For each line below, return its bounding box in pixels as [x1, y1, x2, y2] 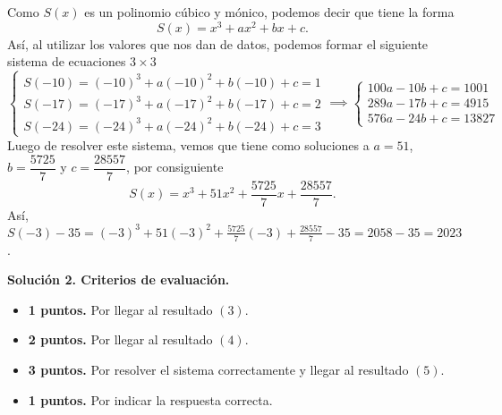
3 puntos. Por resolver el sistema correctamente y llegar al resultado [28, 360, 409, 378]
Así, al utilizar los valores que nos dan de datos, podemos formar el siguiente [7, 34, 429, 53]
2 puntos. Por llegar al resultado [28, 330, 213, 349]
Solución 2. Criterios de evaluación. [7, 270, 230, 289]
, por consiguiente [126, 157, 224, 175]
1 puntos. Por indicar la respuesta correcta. [28, 390, 273, 409]
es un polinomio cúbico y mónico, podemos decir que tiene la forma [84, 3, 455, 21]
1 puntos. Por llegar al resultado [28, 300, 213, 318]
